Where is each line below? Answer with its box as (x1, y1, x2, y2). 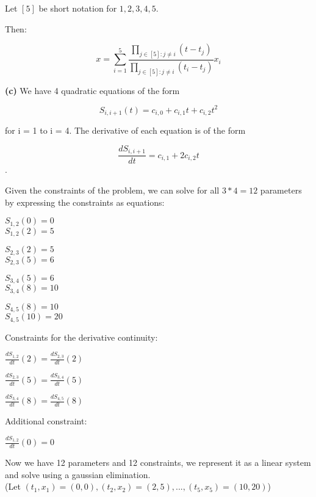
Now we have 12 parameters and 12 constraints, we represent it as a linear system (5, 456, 311, 469)
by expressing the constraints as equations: (5, 195, 165, 208)
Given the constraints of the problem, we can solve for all (5, 184, 220, 196)
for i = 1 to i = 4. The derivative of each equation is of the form (5, 124, 246, 137)
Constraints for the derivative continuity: (5, 330, 158, 343)
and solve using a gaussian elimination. (5, 468, 151, 481)
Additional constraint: (5, 415, 87, 427)
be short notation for (38, 2, 117, 14)
